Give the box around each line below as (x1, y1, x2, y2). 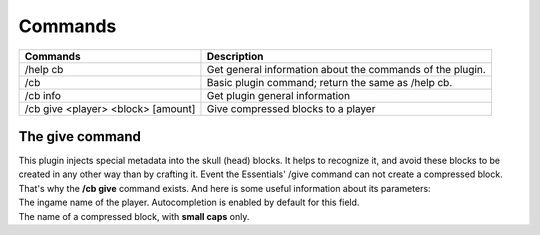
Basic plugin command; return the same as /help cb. (206, 75, 453, 89)
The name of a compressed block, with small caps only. (18, 210, 250, 222)
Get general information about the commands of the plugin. (206, 62, 487, 76)
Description (206, 49, 264, 63)
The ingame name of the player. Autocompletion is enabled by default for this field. (18, 196, 360, 209)
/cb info (24, 88, 62, 102)
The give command (18, 128, 142, 145)
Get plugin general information (206, 88, 350, 102)
